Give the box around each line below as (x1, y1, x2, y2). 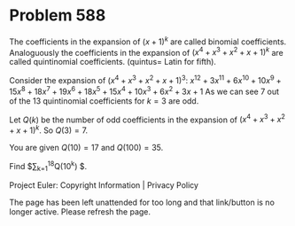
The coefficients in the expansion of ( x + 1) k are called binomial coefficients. (9, 35, 287, 47)
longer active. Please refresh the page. (9, 207, 151, 217)
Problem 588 (9, 5, 106, 26)
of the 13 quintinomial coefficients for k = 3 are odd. (9, 95, 199, 106)
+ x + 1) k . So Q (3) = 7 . (9, 123, 89, 136)
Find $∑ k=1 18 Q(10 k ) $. (9, 159, 87, 174)
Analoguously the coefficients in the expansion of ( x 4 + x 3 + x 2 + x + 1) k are (9, 45, 283, 58)
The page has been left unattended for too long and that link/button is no (9, 197, 275, 208)
